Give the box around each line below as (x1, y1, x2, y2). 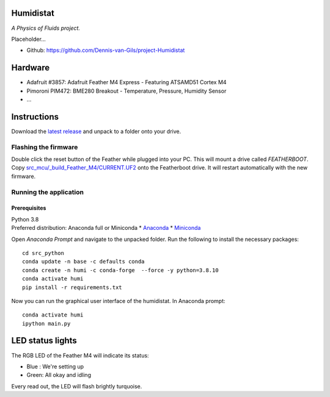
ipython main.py (22, 320, 71, 327)
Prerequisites (11, 204, 46, 212)
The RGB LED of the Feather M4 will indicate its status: (11, 351, 149, 359)
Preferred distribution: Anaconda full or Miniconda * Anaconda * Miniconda (11, 224, 201, 232)
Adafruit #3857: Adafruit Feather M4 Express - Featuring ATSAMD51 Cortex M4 (26, 79, 227, 86)
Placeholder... (11, 35, 46, 43)
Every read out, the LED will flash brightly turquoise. (11, 382, 142, 390)
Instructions (11, 112, 59, 122)
